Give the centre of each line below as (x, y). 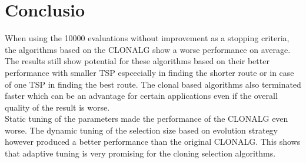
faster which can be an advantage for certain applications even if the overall (141, 96)
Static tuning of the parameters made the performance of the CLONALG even (147, 119)
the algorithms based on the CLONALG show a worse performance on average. (148, 49)
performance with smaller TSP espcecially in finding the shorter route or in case (149, 72)
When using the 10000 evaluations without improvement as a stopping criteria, (147, 38)
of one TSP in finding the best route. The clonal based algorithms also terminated (153, 84)
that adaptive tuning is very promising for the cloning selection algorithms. (140, 153)
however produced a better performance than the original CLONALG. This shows (153, 142)
